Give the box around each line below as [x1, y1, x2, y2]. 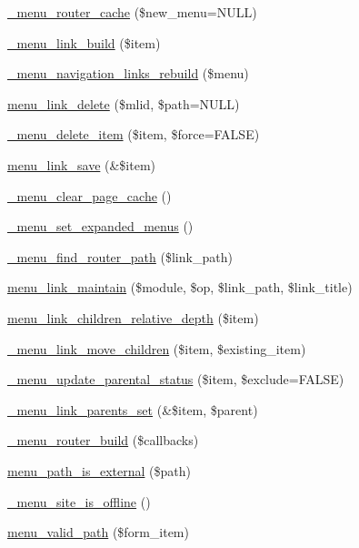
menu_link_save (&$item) [7, 155, 156, 174]
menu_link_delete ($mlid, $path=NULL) [7, 94, 240, 113]
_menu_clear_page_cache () [7, 186, 172, 205]
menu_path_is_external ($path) [7, 461, 191, 480]
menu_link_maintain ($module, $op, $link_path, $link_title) [7, 278, 353, 297]
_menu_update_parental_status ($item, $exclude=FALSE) [7, 370, 344, 389]
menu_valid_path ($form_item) [7, 523, 189, 542]
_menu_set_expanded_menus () [7, 217, 194, 236]
